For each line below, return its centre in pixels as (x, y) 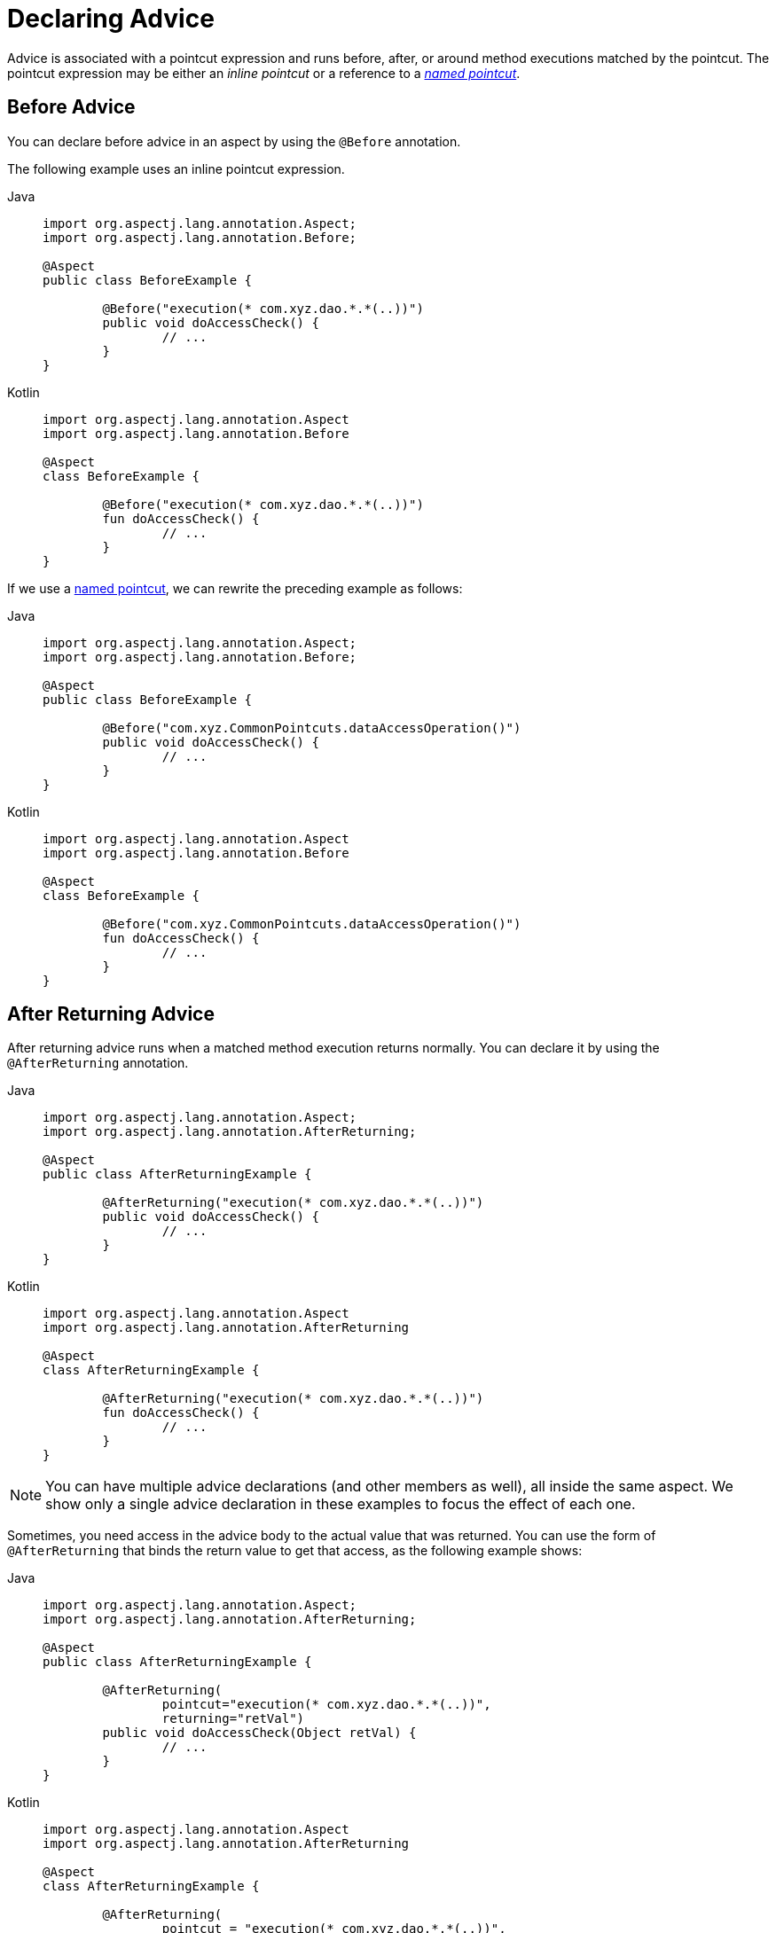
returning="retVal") (233, 1719)
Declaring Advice (111, 19)
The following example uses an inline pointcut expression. (176, 168)
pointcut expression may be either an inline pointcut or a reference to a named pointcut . (264, 73)
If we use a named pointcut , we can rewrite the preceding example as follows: (235, 588)
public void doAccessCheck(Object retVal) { (259, 1733)
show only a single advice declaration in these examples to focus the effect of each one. (341, 1504)
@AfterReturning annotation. (98, 1063)
